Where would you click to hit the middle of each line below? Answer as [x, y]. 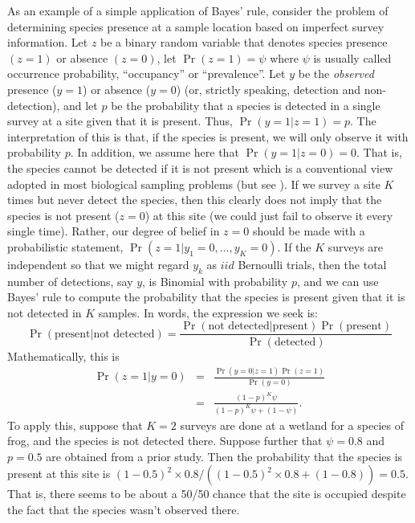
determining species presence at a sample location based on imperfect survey [196, 26]
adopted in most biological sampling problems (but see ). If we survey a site [194, 184]
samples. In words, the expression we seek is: [208, 312]
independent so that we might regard [98, 264]
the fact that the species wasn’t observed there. [124, 509]
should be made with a [309, 231]
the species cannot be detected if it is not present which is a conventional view [200, 168]
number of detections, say [70, 281]
